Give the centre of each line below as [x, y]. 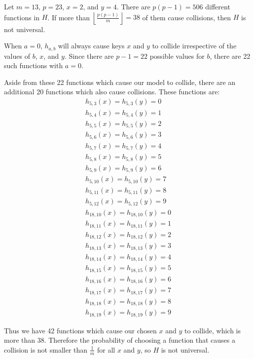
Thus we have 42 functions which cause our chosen [80, 330]
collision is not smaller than [46, 349]
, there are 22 [230, 56]
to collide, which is [213, 330]
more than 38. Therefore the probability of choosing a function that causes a [120, 340]
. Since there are [89, 56]
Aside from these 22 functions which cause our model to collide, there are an [120, 82]
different [218, 6]
